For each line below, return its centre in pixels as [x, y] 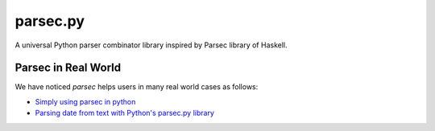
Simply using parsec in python [85, 101]
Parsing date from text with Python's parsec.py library [125, 113]
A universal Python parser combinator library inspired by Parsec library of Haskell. [151, 45]
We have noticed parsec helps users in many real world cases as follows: [137, 87]
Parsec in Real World [68, 68]
